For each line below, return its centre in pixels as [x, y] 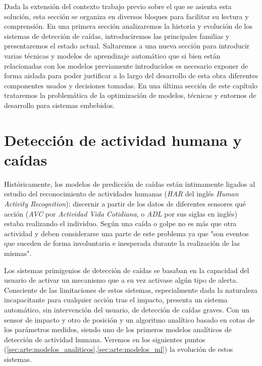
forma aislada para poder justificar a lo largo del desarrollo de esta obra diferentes [131, 75]
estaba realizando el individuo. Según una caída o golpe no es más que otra [120, 223]
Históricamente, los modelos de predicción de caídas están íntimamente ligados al [130, 184]
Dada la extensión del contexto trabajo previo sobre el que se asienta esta [118, 6]
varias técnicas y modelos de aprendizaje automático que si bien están [112, 55]
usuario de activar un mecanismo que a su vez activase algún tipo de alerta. [121, 280]
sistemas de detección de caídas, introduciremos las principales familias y [117, 36]
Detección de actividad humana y [123, 140]
